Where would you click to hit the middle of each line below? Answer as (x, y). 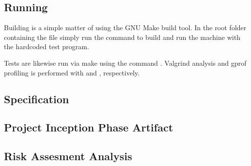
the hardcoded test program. (47, 46)
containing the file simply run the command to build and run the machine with (122, 37)
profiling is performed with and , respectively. (72, 72)
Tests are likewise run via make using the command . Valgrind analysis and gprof (125, 63)
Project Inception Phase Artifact (89, 127)
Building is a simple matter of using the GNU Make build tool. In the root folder (125, 28)
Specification (37, 99)
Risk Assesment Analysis (68, 156)
